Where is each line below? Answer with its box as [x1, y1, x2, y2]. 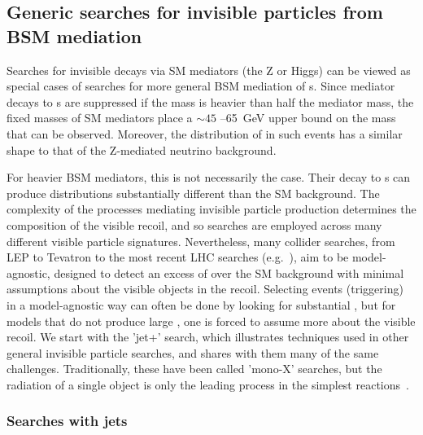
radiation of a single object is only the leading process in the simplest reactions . [7, 376, 409, 393]
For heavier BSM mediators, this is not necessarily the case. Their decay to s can [7, 169, 411, 186]
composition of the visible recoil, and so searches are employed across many [7, 216, 382, 233]
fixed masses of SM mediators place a [7, 109, 193, 126]
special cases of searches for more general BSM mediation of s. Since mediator [7, 77, 395, 94]
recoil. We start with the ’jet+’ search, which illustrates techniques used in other [7, 328, 409, 345]
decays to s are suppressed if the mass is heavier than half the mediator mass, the [7, 93, 414, 110]
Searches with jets [7, 411, 128, 431]
